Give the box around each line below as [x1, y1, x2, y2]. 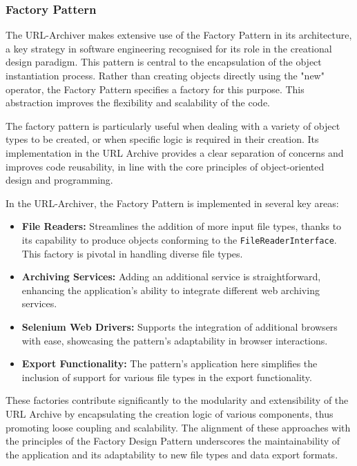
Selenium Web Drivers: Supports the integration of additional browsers [21, 319, 338, 333]
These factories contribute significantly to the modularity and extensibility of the [6, 393, 349, 407]
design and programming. [6, 173, 113, 187]
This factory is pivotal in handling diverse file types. [21, 246, 243, 260]
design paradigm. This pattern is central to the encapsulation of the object [6, 55, 322, 69]
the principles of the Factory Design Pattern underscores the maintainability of [6, 434, 340, 448]
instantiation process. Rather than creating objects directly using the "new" [6, 68, 325, 82]
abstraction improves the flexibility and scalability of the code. [6, 95, 270, 110]
